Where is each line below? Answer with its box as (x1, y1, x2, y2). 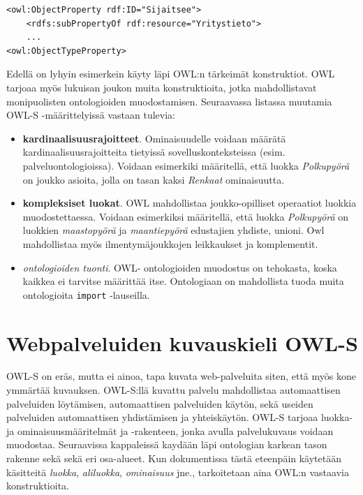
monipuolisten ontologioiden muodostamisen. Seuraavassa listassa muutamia (6, 94, 332, 108)
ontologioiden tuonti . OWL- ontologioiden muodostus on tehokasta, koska (22, 260, 337, 274)
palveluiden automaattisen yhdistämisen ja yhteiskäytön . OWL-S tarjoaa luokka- (6, 410, 353, 424)
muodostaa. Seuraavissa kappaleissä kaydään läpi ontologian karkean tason (6, 437, 327, 452)
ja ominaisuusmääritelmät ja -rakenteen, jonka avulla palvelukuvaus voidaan (6, 423, 334, 438)
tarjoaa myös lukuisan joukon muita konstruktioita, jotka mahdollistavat (6, 80, 317, 94)
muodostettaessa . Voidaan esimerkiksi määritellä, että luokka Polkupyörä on (22, 209, 349, 223)
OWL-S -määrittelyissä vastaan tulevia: (6, 108, 175, 122)
